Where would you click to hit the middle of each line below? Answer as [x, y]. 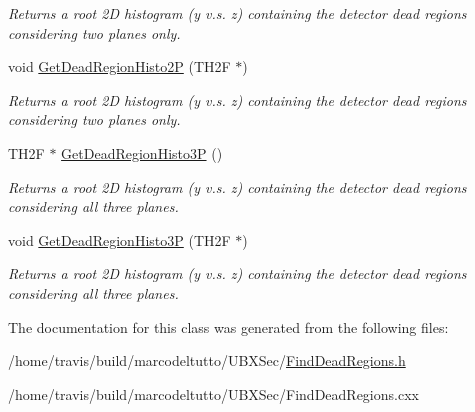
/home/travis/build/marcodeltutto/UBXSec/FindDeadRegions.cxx [213, 393]
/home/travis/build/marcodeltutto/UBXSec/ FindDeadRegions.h [207, 360]
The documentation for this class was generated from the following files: [228, 326]
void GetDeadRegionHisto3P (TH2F [119, 239]
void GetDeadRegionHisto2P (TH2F [119, 66]
